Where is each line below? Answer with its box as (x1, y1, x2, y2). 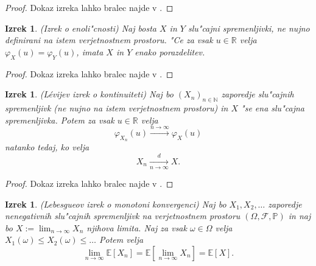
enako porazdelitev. (135, 45, 205, 58)
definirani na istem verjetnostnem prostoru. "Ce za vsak (5, 33, 213, 46)
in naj (288, 209, 311, 222)
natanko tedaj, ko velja (5, 141, 90, 153)
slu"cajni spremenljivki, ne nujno (188, 21, 310, 34)
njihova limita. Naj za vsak (86, 221, 187, 234)
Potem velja (99, 233, 144, 246)
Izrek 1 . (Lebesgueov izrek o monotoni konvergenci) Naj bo (5, 197, 226, 210)
